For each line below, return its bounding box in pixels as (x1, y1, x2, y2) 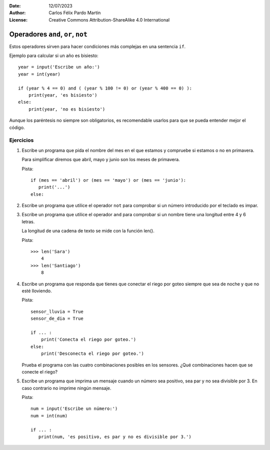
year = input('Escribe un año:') (18, 64, 100, 70)
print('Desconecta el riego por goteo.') (40, 351, 144, 356)
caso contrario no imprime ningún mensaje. (21, 385, 111, 391)
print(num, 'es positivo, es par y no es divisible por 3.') (38, 434, 192, 440)
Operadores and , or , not (9, 30, 87, 39)
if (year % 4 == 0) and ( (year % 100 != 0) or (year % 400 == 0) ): (18, 85, 192, 91)
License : (9, 17, 27, 23)
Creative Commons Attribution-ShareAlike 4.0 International (48, 17, 170, 23)
